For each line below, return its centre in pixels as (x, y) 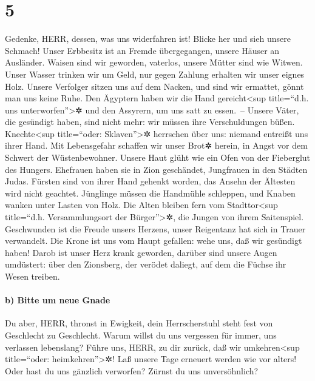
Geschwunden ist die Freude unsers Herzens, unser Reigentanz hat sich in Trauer (155, 228)
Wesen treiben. (32, 276)
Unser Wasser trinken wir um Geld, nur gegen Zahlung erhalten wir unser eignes (155, 74)
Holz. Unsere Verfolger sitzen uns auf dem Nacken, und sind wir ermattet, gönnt (154, 86)
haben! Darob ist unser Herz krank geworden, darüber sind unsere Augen (141, 252)
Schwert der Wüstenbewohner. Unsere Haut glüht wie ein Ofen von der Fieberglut (158, 157)
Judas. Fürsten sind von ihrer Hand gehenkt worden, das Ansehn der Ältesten (150, 181)
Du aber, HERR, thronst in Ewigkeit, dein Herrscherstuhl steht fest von (139, 323)
